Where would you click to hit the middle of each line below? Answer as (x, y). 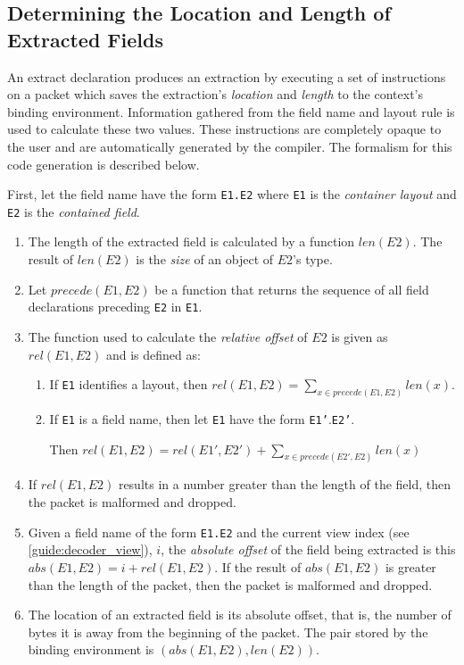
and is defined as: (153, 354)
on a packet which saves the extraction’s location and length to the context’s (215, 94)
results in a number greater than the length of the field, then (285, 484)
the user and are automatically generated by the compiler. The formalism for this (230, 146)
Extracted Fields (85, 39)
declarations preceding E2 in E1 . (115, 307)
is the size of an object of (205, 259)
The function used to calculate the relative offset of (168, 336)
